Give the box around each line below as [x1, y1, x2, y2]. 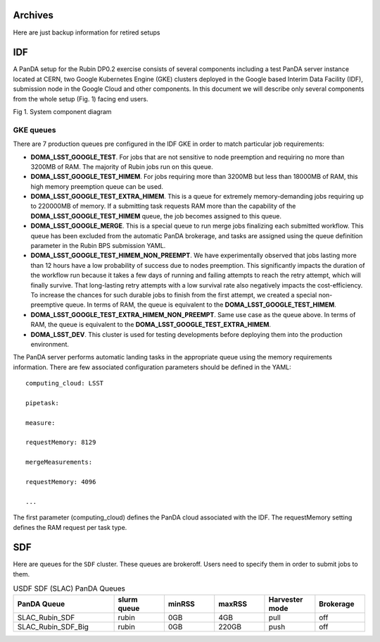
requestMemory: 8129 [25, 438, 96, 447]
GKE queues [13, 125, 56, 135]
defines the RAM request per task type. [13, 523, 127, 531]
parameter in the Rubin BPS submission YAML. [30, 242, 166, 250]
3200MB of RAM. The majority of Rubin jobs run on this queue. [30, 162, 214, 171]
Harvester [268, 594, 303, 604]
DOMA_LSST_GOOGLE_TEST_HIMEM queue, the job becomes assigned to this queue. [30, 211, 281, 220]
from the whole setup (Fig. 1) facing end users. [13, 94, 148, 103]
